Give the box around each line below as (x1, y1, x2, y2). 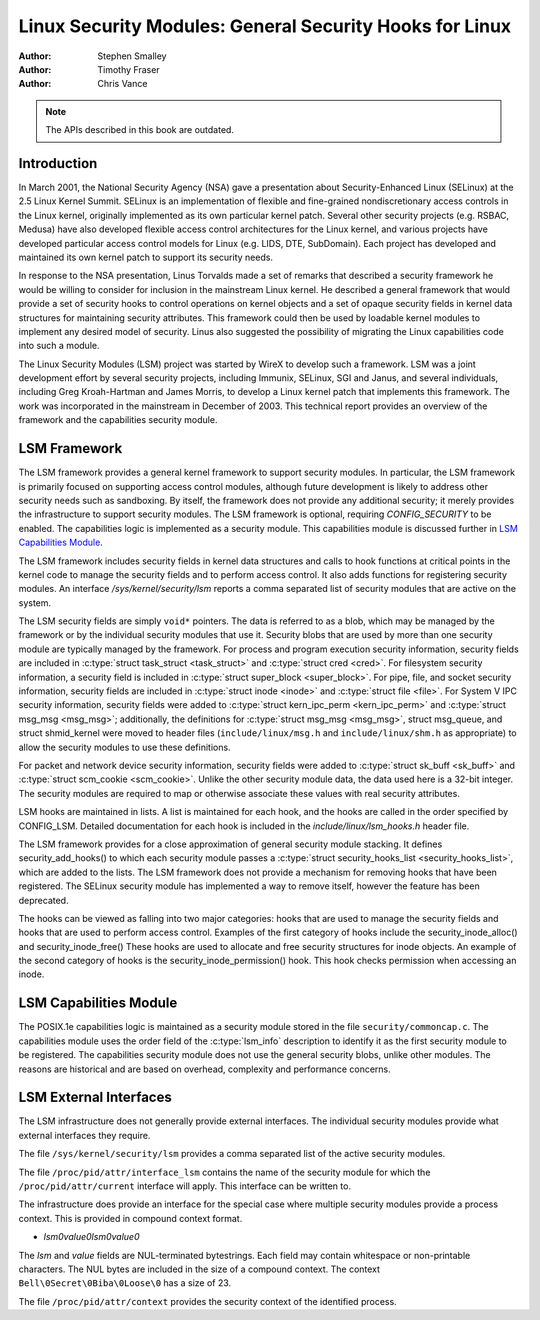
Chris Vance (97, 78, 148, 90)
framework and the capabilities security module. (18, 414, 218, 426)
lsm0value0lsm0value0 (43, 1231, 140, 1243)
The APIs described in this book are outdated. (45, 124, 235, 136)
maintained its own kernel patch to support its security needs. (18, 251, 274, 263)
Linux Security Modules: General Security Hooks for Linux (18, 15, 512, 37)
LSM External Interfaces (18, 1089, 172, 1106)
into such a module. (18, 340, 100, 352)
